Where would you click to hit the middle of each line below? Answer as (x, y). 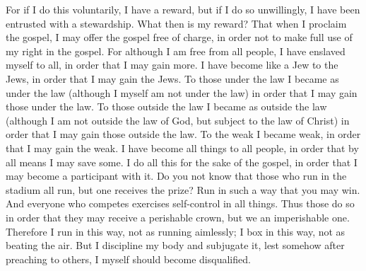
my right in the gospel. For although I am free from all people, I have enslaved (176, 51)
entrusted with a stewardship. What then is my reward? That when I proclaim (176, 23)
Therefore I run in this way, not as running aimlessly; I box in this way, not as (176, 231)
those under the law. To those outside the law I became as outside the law (166, 106)
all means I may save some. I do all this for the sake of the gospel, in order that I (182, 162)
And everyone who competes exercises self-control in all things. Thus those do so (180, 203)
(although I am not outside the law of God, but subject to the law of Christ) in (178, 120)
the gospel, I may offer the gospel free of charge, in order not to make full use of (179, 37)
